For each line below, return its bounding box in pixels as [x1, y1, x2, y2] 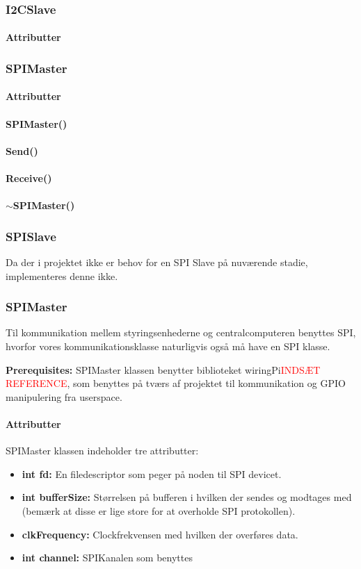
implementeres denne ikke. [6, 268, 118, 283]
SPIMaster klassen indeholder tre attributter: [6, 443, 199, 458]
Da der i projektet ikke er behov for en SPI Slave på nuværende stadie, [6, 255, 308, 270]
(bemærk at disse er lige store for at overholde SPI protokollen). [22, 503, 296, 518]
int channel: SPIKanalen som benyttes [22, 550, 193, 565]
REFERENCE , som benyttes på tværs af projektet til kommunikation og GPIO [6, 376, 346, 390]
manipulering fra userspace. [6, 389, 122, 404]
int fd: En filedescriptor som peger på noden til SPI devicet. [22, 466, 282, 481]
